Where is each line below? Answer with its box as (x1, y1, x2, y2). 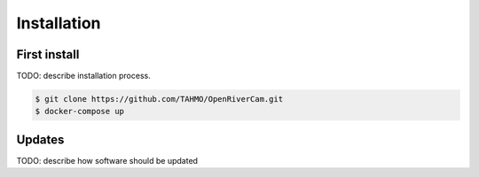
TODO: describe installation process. (16, 71, 151, 81)
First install (16, 47, 80, 62)
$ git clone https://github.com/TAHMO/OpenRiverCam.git (35, 94, 284, 104)
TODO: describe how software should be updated (16, 155, 199, 165)
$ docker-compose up (35, 106, 124, 117)
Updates (16, 132, 65, 147)
